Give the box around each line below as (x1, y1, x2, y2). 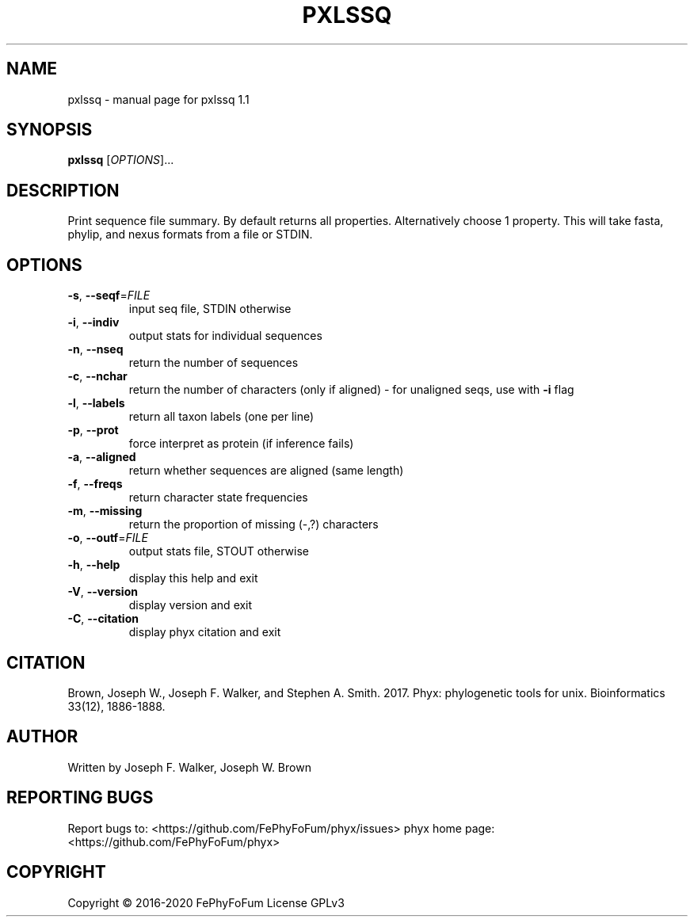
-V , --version (67, 585, 138, 599)
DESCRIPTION (6, 180, 120, 200)
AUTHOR (6, 727, 78, 747)
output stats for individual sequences (128, 329, 322, 343)
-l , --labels (67, 396, 125, 410)
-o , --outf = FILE (67, 531, 148, 545)
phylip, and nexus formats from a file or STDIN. (67, 227, 313, 242)
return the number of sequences (128, 356, 299, 370)
